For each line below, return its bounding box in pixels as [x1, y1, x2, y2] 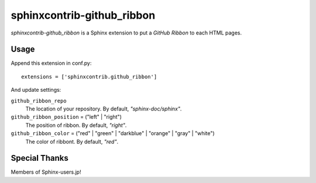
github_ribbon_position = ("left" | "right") [11, 113, 122, 120]
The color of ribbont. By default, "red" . [25, 138, 119, 145]
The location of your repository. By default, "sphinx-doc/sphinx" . [25, 105, 182, 112]
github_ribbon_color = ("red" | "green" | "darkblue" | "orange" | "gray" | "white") [11, 130, 215, 137]
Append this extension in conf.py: [11, 60, 92, 67]
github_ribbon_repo [11, 97, 67, 104]
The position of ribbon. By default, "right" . [25, 122, 127, 129]
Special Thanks [11, 153, 68, 163]
